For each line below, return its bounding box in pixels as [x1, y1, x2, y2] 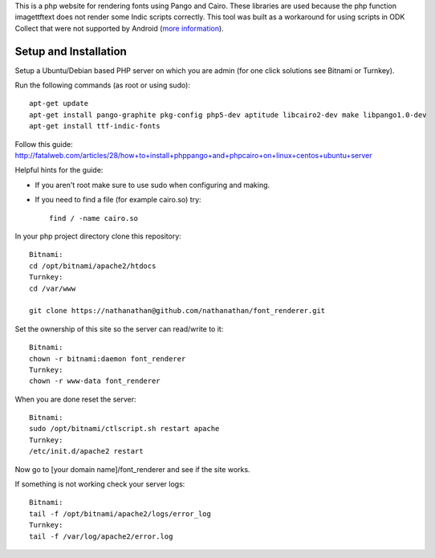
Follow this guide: [14, 139, 74, 149]
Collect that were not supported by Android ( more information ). [14, 23, 224, 33]
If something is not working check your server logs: [14, 479, 185, 489]
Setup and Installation [14, 44, 128, 58]
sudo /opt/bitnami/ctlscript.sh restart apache [29, 424, 220, 434]
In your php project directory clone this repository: [14, 231, 182, 241]
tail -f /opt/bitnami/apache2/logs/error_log [29, 509, 212, 518]
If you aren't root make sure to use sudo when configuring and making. [35, 180, 270, 189]
